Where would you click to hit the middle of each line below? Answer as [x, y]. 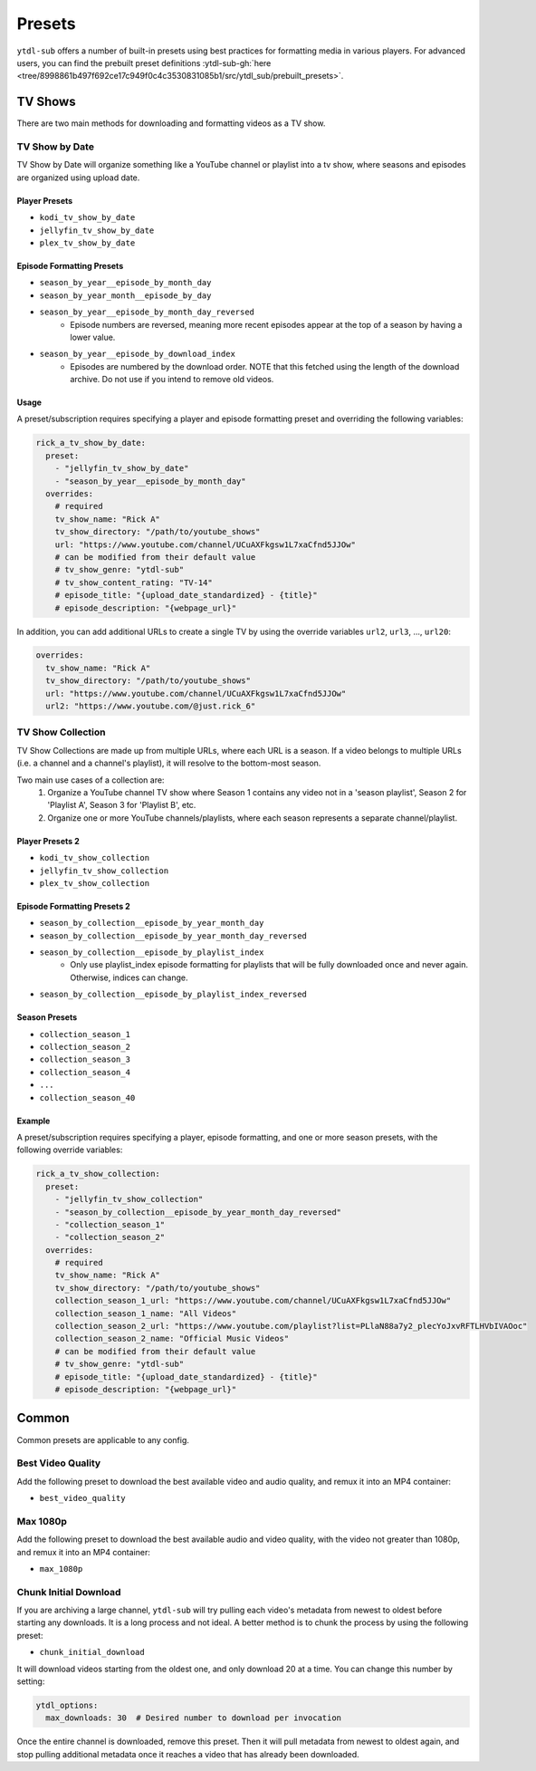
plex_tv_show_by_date [87, 243]
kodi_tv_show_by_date [87, 218]
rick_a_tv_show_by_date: [91, 443]
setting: [31, 1681]
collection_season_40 [87, 1097]
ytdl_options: [67, 1706]
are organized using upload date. [78, 178]
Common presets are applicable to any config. [103, 1439]
